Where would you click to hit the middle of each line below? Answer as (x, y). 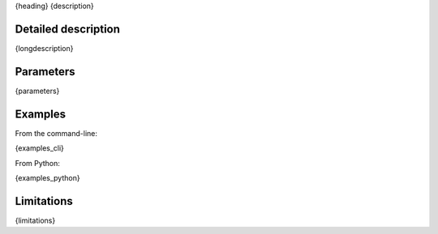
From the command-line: (56, 133)
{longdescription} (44, 48)
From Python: (38, 163)
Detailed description (68, 29)
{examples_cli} (40, 148)
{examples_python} (47, 177)
